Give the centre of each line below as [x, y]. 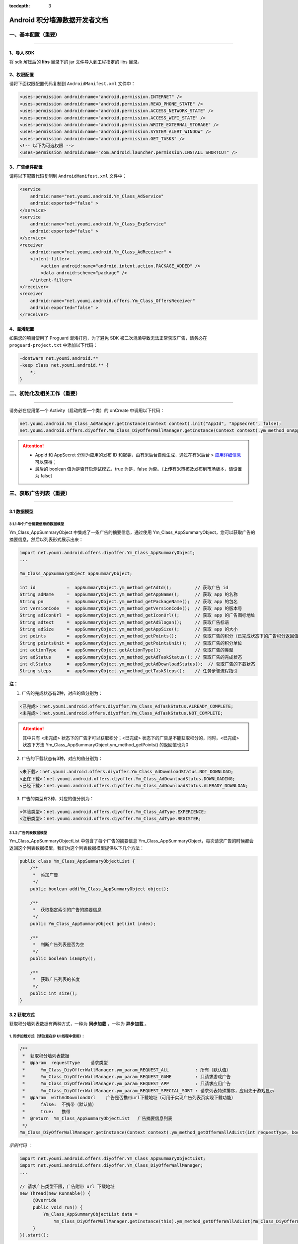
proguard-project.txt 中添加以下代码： [53, 345]
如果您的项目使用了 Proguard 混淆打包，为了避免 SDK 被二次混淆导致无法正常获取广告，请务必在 [108, 338]
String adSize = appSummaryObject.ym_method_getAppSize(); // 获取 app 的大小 [129, 629]
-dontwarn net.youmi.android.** [59, 358]
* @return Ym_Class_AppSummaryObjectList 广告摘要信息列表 [97, 1119]
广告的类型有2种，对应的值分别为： [58, 799]
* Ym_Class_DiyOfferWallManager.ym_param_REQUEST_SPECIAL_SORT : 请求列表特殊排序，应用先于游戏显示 [149, 1090]
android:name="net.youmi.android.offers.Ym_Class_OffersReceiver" [113, 301]
